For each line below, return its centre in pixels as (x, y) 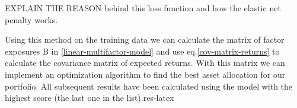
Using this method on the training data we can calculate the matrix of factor (145, 39)
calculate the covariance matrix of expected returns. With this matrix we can (145, 63)
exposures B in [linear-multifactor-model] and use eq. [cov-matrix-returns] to (142, 51)
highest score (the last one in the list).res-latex (90, 98)
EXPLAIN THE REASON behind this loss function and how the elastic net (143, 8)
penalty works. (31, 19)
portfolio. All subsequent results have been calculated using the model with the (149, 86)
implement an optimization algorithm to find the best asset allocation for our (145, 74)
